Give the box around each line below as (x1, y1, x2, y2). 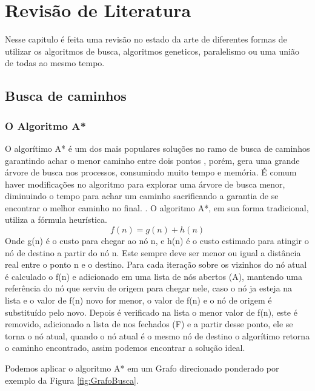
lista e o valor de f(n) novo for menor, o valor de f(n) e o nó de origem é (5, 294, 272, 307)
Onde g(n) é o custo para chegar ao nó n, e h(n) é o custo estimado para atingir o (5, 234, 309, 247)
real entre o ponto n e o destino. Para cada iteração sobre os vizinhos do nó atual (5, 258, 307, 271)
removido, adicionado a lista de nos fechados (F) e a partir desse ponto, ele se (5, 318, 293, 330)
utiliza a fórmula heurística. (5, 213, 107, 226)
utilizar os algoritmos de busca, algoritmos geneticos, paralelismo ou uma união (5, 44, 299, 57)
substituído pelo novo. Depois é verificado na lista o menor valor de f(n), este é (5, 305, 297, 318)
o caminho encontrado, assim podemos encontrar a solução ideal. (5, 341, 245, 354)
